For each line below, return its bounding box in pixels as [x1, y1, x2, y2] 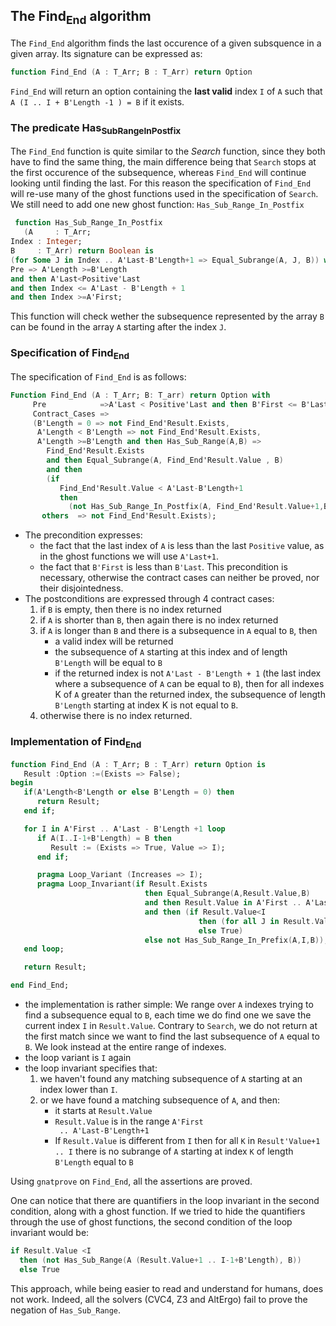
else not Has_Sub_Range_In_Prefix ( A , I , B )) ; [144, 935, 329, 945]
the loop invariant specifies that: [24, 1062, 158, 1074]
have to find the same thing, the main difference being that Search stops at [10, 156, 317, 168]
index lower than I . [39, 1084, 118, 1096]
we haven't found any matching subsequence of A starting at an [39, 1073, 303, 1085]
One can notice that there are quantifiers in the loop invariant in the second [10, 1195, 320, 1207]
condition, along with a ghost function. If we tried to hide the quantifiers [10, 1205, 306, 1218]
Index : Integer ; [10, 237, 83, 247]
